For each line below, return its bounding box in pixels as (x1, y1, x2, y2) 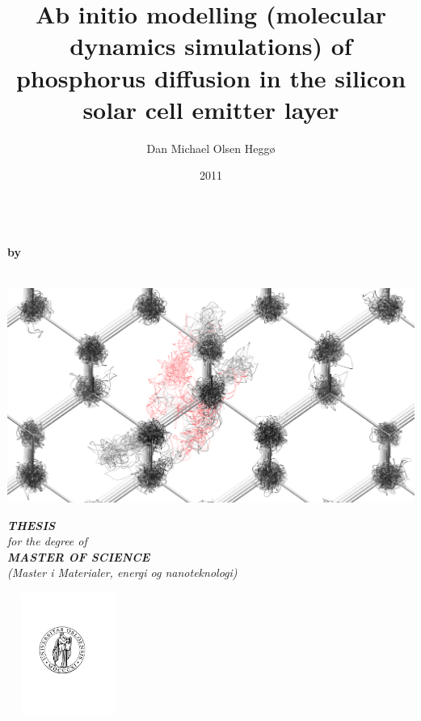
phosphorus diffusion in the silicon (15, 61, 406, 94)
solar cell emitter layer (82, 92, 339, 125)
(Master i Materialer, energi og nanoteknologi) (7, 564, 238, 581)
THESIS (7, 516, 56, 533)
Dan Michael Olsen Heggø (146, 139, 276, 156)
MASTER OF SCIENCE (7, 548, 150, 565)
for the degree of (7, 532, 87, 549)
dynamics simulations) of (69, 29, 352, 62)
